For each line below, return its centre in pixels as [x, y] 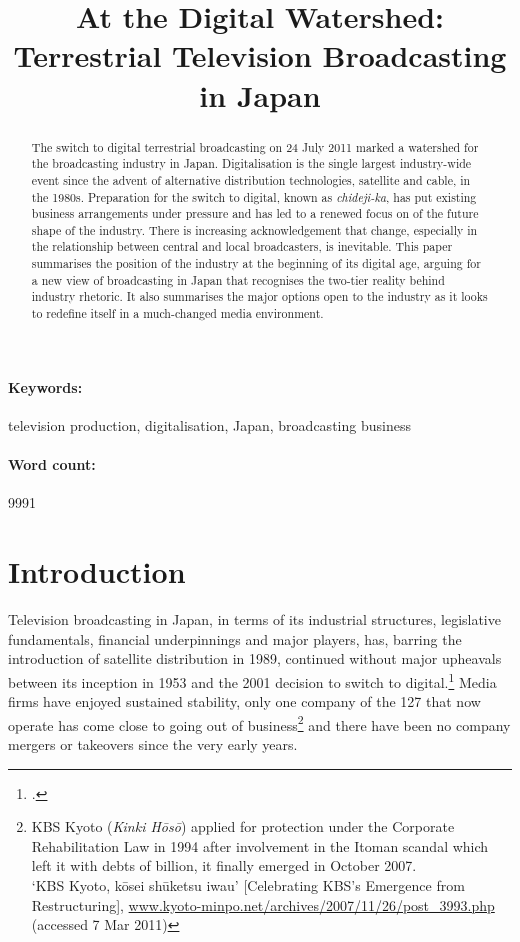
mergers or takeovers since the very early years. [153, 743]
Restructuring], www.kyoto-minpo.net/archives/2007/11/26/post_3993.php [263, 904]
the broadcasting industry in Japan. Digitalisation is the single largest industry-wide [251, 163]
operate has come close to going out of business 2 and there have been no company [259, 723]
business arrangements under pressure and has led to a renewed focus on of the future [255, 213]
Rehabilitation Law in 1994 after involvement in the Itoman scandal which [260, 845]
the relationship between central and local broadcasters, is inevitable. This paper [242, 246]
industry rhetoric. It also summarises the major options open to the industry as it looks [259, 296]
